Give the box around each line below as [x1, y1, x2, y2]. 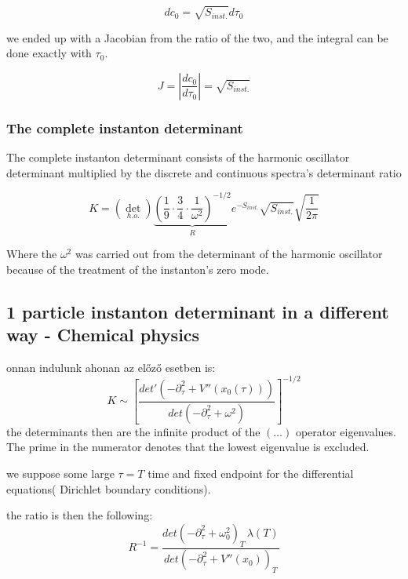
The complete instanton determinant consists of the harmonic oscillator [6, 148, 350, 165]
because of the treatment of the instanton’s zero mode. [6, 260, 269, 277]
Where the [6, 246, 57, 262]
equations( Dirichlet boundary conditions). [6, 480, 211, 497]
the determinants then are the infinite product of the [6, 423, 260, 439]
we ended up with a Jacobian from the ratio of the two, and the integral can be [6, 29, 388, 46]
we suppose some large [6, 465, 115, 482]
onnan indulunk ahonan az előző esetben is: [6, 359, 216, 375]
